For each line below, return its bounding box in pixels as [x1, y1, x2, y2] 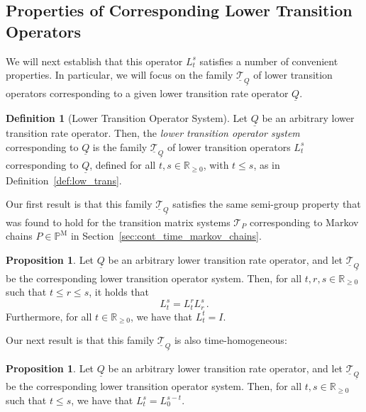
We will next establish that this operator [6, 53, 183, 68]
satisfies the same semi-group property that [172, 196, 361, 211]
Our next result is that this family [6, 333, 155, 347]
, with [203, 157, 229, 172]
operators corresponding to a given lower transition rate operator [6, 85, 289, 100]
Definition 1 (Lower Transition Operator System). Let [6, 110, 248, 125]
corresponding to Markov [249, 214, 359, 229]
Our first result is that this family [6, 196, 152, 211]
